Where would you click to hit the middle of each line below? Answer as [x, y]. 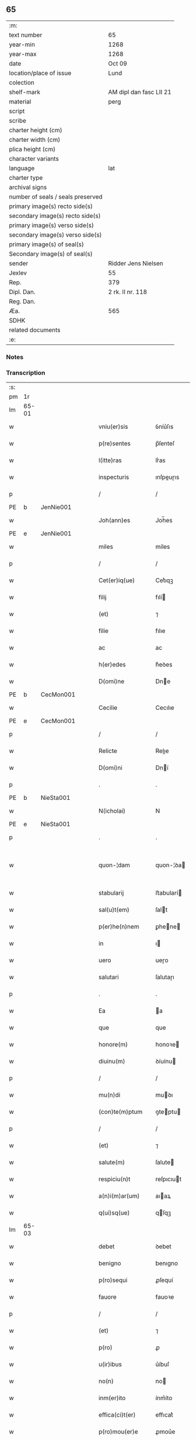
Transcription [26, 372]
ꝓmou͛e [165, 1432]
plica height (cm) [32, 149]
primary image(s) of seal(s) [47, 244]
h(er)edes [112, 665]
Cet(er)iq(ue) [117, 580]
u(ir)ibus [110, 1364]
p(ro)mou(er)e [118, 1432]
